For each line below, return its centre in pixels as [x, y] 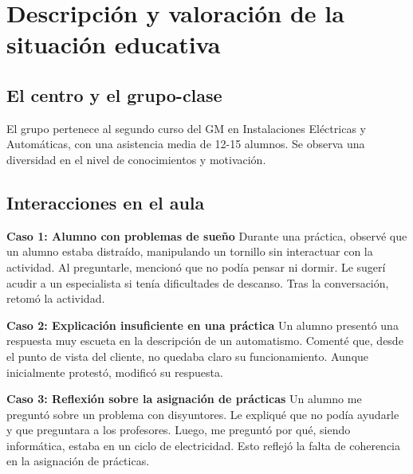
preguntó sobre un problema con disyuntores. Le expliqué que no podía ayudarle [203, 414]
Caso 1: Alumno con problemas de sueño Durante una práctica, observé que [207, 235]
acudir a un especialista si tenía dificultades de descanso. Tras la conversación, [198, 282]
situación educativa [114, 44]
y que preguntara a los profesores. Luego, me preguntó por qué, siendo [179, 430]
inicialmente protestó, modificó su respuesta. [115, 372]
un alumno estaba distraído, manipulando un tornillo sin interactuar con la [190, 251]
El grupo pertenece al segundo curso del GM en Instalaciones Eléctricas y [186, 128]
